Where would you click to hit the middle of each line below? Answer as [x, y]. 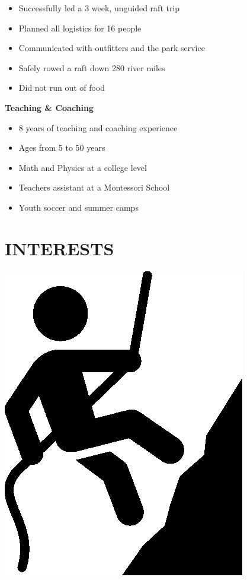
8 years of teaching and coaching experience [98, 127]
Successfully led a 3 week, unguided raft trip [99, 8]
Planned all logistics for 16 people [80, 28]
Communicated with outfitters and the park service [112, 48]
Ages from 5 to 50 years [62, 148]
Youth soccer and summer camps [78, 207]
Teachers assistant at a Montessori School [94, 187]
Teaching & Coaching [49, 107]
